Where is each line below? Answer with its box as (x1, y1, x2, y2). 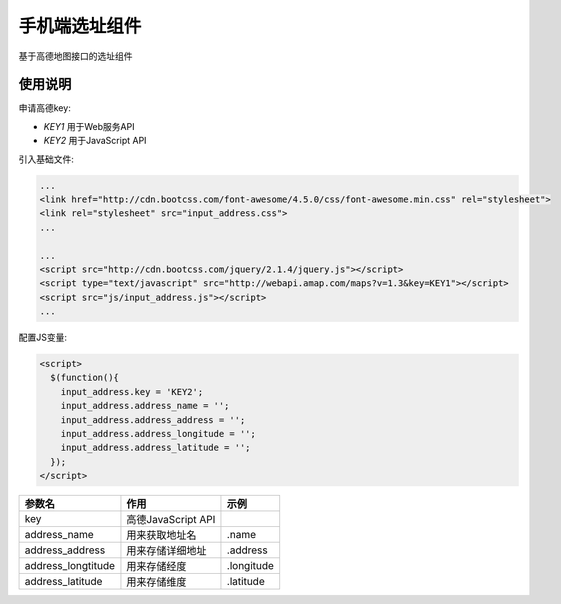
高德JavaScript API (126, 513, 216, 527)
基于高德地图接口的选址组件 (18, 50, 133, 62)
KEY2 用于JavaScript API (43, 135, 147, 147)
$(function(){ (50, 372, 120, 384)
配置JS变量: (18, 331, 68, 344)
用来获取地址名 (126, 528, 197, 542)
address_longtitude (24, 559, 115, 573)
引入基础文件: (18, 153, 75, 165)
